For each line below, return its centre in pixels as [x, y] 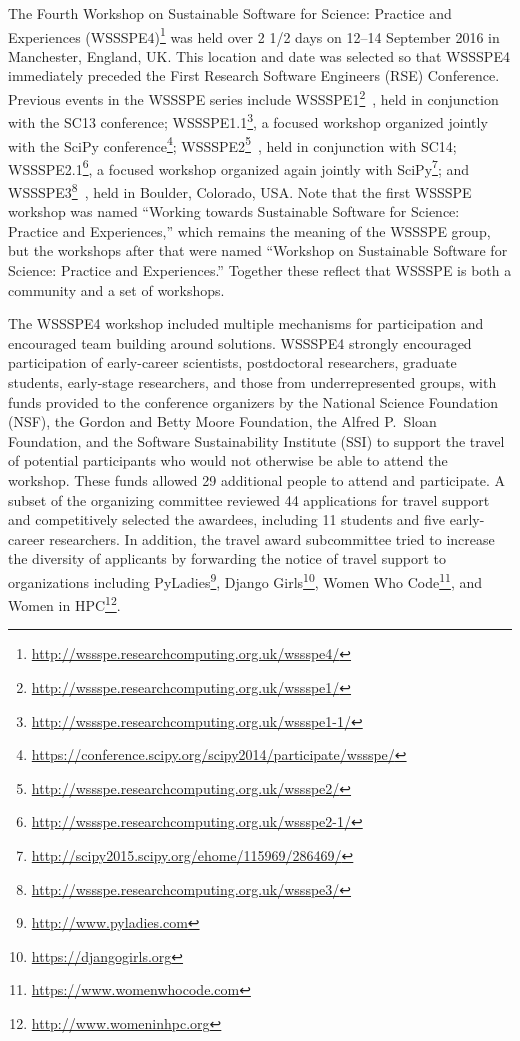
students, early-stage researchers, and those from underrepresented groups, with [252, 382]
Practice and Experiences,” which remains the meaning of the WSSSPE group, [249, 230]
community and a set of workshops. [116, 289]
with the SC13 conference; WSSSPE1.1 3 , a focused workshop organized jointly [248, 120]
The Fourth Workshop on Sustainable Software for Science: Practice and [230, 13]
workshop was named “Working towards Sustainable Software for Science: [234, 211]
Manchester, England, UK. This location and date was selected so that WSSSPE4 [259, 55]
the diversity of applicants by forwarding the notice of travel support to [227, 558]
